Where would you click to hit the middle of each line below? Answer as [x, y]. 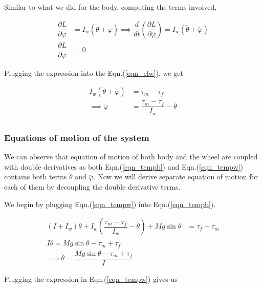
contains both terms [36, 177]
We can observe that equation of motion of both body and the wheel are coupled [131, 157]
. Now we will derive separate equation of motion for [176, 177]
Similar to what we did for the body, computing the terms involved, [111, 7]
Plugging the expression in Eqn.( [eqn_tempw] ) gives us [91, 279]
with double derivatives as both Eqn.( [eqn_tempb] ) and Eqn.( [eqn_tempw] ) [124, 166]
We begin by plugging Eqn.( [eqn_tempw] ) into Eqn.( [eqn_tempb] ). [110, 204]
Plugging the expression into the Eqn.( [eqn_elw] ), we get [94, 73]
